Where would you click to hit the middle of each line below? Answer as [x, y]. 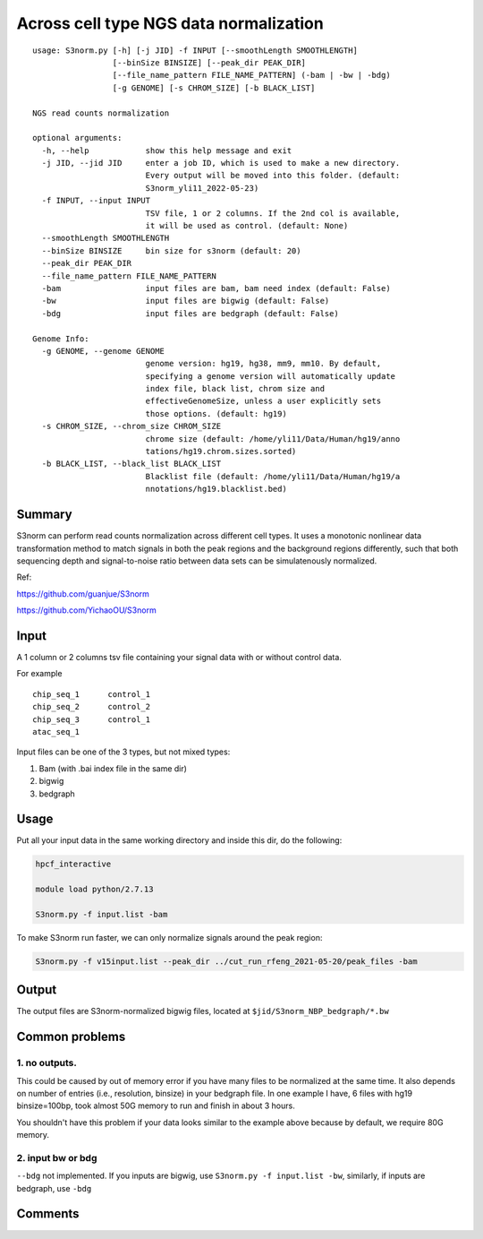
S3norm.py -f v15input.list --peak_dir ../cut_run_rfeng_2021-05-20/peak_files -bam [226, 961]
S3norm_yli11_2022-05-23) [202, 188]
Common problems [71, 1037]
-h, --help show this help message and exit [167, 151]
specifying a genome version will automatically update [271, 376]
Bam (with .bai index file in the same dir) [113, 768]
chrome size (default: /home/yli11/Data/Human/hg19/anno [273, 439]
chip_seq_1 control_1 [92, 694]
